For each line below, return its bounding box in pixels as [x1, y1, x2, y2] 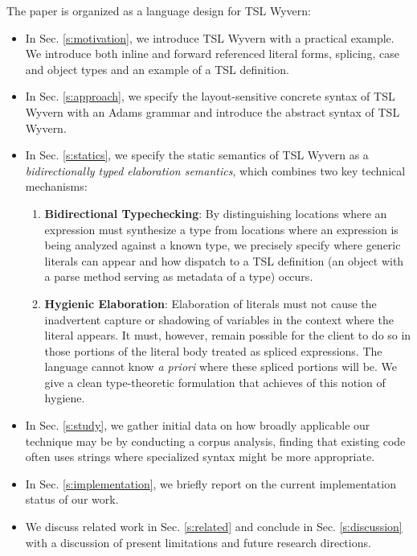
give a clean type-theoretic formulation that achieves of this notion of [44, 373, 386, 390]
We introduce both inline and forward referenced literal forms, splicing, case [25, 45, 400, 62]
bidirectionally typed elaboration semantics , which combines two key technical [25, 162, 406, 179]
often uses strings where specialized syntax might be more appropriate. [25, 448, 375, 465]
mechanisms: [25, 178, 88, 195]
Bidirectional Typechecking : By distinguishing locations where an [44, 204, 387, 221]
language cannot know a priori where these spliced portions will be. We [44, 358, 398, 375]
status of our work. [25, 491, 119, 508]
